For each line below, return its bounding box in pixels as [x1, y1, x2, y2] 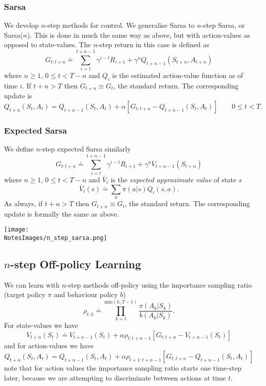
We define [4, 144, 34, 154]
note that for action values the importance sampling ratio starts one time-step [4, 363, 242, 373]
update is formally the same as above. [4, 208, 119, 219]
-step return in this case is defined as [97, 39, 209, 50]
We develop [4, 20, 39, 30]
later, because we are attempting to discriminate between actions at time [4, 372, 226, 383]
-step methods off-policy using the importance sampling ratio [66, 279, 252, 290]
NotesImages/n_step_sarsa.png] [4, 234, 107, 241]
